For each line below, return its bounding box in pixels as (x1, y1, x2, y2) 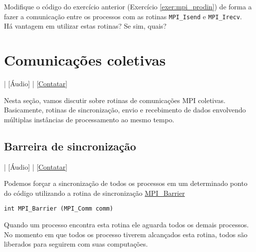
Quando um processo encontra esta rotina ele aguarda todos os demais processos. (4, 219, 249, 229)
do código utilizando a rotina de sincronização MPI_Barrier (4, 187, 185, 198)
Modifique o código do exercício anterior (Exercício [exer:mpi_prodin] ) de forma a (4, 1, 252, 11)
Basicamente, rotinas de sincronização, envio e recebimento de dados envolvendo (4, 105, 246, 115)
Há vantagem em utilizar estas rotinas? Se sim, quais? (4, 21, 167, 31)
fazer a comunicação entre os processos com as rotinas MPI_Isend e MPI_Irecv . (4, 11, 242, 21)
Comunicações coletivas (4, 50, 166, 70)
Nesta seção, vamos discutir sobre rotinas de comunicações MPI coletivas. (4, 95, 226, 105)
